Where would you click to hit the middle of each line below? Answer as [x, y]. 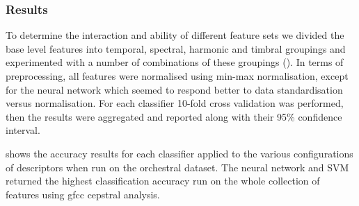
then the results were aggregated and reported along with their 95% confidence [174, 116]
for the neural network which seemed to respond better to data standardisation [174, 89]
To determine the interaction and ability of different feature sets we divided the [175, 35]
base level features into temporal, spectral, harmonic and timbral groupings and [176, 48]
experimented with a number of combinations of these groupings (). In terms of [175, 62]
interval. [23, 130]
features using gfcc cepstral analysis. [83, 194]
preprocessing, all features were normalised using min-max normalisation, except [177, 76]
